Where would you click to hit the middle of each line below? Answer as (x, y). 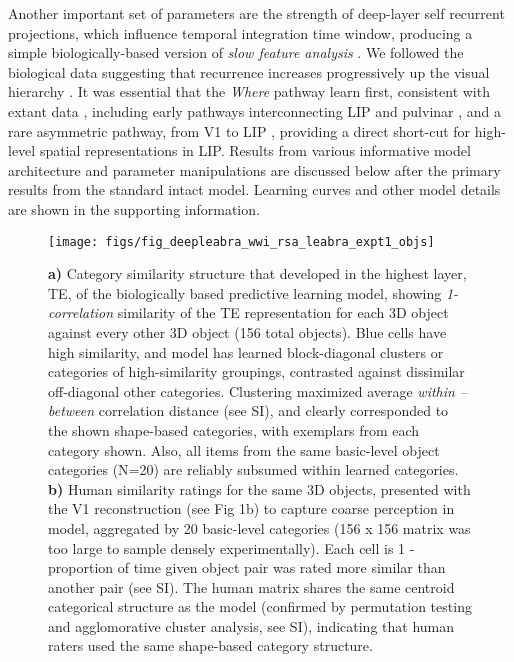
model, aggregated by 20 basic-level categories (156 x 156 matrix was (259, 527)
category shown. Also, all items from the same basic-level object (244, 449)
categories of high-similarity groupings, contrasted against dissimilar (256, 371)
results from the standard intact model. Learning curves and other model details (254, 189)
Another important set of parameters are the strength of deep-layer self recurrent (256, 13)
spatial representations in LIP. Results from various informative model (255, 150)
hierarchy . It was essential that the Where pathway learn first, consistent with (249, 91)
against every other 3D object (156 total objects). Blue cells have (247, 331)
